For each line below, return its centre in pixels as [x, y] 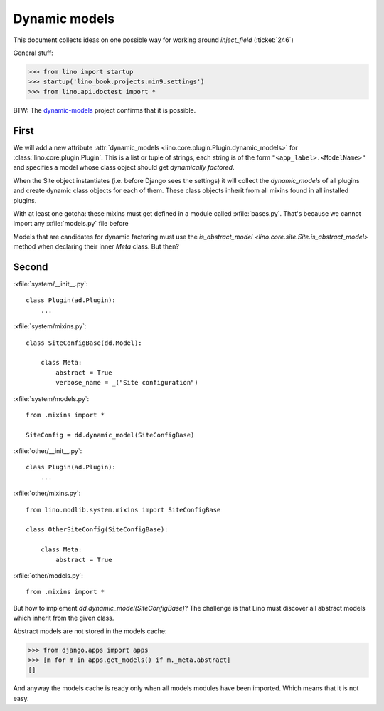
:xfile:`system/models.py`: [51, 398]
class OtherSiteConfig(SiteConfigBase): [97, 530]
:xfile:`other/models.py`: [48, 576]
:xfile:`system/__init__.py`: [50, 284]
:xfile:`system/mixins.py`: [50, 326]
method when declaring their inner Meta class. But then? [96, 246]
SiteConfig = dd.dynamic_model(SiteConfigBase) [110, 435]
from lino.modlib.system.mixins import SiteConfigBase [123, 510]
